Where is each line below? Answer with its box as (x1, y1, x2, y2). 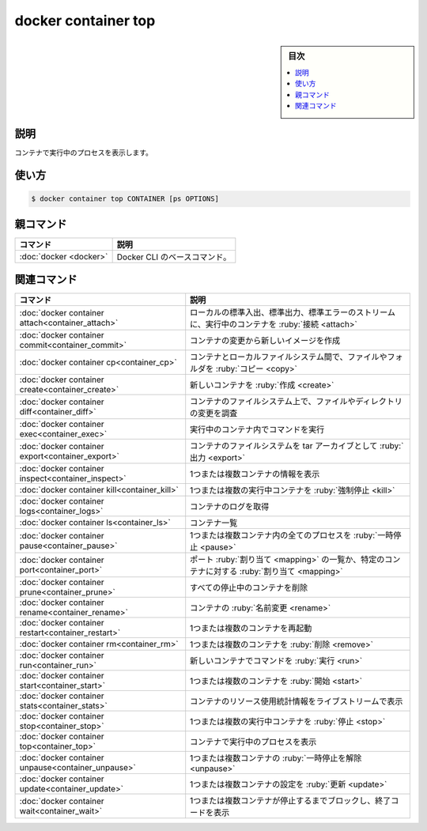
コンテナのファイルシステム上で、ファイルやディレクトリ (190, 396, 403, 407)
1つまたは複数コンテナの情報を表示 (190, 469, 320, 480)
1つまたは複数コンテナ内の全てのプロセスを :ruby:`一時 (190, 530, 394, 541)
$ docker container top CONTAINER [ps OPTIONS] (31, 195, 219, 203)
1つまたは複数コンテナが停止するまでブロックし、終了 (190, 795, 391, 806)
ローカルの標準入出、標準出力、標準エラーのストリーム (190, 307, 395, 318)
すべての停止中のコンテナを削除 (190, 582, 308, 593)
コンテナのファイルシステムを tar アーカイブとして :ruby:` (190, 440, 404, 451)
